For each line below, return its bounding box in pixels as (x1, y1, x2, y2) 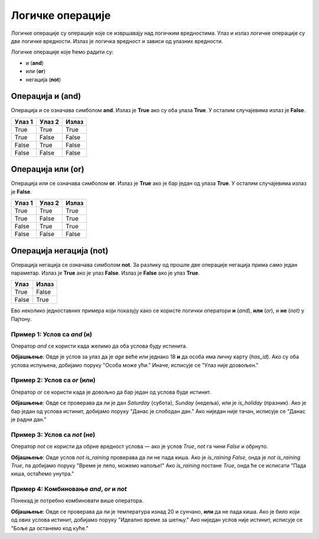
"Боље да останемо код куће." (11, 524, 89, 531)
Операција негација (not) (11, 246, 109, 256)
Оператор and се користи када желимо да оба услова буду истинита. (11, 342, 187, 349)
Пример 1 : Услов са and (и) (11, 330, 93, 338)
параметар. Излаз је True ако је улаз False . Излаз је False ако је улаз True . (11, 269, 200, 276)
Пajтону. (11, 315, 32, 322)
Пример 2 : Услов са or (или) (11, 376, 96, 384)
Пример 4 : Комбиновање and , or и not (11, 485, 127, 493)
